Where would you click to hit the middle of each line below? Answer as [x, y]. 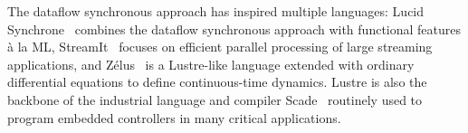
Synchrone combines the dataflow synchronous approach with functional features [234, 28]
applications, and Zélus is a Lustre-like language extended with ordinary [211, 64]
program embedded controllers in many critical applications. [174, 117]
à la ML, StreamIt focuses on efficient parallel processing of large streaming [220, 47]
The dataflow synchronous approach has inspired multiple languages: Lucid [216, 11]
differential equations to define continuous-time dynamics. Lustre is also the [217, 82]
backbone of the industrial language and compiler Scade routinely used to [215, 99]
